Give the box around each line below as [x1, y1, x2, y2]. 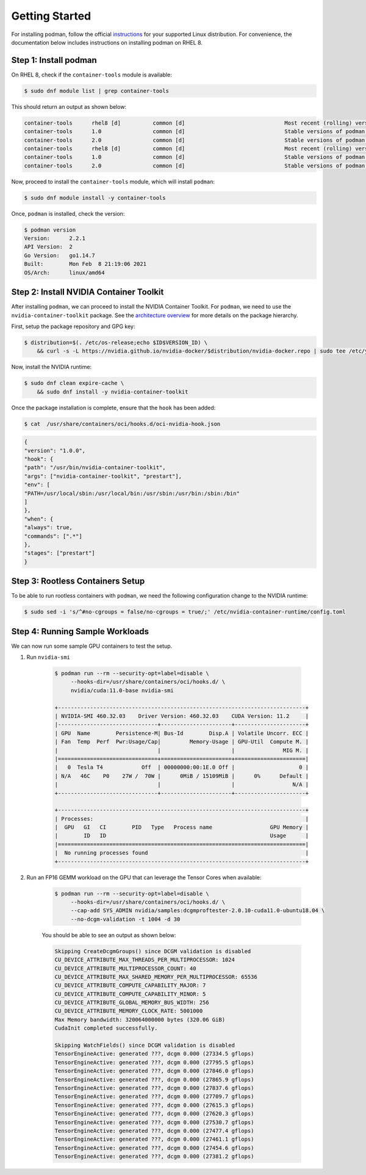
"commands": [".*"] [24, 532, 82, 540]
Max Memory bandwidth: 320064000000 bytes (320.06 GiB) [54, 1016, 226, 1023]
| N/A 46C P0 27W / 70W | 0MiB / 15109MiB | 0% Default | [54, 772, 309, 779]
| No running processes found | [54, 849, 309, 857]
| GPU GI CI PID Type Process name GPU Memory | [54, 824, 309, 831]
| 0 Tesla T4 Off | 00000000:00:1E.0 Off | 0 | [54, 764, 309, 771]
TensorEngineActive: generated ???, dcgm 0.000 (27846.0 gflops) [54, 1067, 254, 1075]
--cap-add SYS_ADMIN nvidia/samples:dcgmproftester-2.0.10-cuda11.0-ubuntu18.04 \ [70, 907, 325, 914]
